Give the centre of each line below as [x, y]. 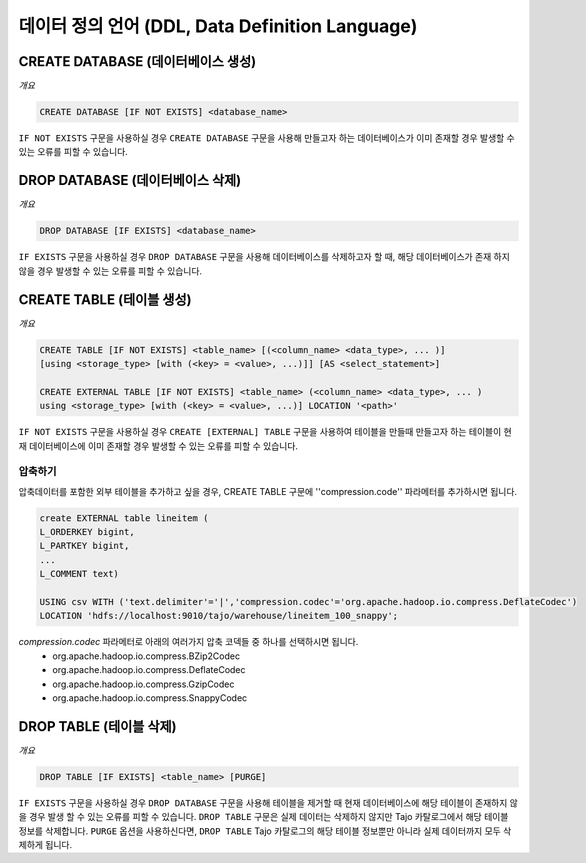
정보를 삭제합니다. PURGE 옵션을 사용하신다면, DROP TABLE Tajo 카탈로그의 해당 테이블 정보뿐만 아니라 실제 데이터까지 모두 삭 [265, 831]
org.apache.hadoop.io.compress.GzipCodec [143, 684]
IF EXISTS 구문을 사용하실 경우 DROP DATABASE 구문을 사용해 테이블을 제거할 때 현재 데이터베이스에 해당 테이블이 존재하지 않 [268, 802]
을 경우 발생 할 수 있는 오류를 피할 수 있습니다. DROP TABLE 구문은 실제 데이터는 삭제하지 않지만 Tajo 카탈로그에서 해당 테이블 [263, 817]
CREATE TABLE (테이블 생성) [105, 299]
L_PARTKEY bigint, [84, 546]
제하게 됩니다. [45, 844]
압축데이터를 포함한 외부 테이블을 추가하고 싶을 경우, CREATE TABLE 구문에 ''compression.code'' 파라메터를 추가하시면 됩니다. [268, 491]
